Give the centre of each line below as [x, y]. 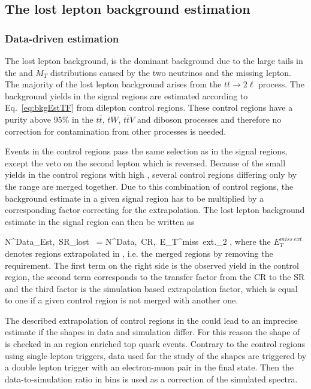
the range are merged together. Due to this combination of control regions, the [149, 186]
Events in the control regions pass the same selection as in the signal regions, [146, 151]
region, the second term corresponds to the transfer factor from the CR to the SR [155, 277]
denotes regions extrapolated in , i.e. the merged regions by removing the [139, 253]
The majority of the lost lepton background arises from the [113, 84]
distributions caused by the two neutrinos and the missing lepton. [171, 72]
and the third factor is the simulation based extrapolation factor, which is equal [151, 288]
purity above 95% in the [49, 119]
